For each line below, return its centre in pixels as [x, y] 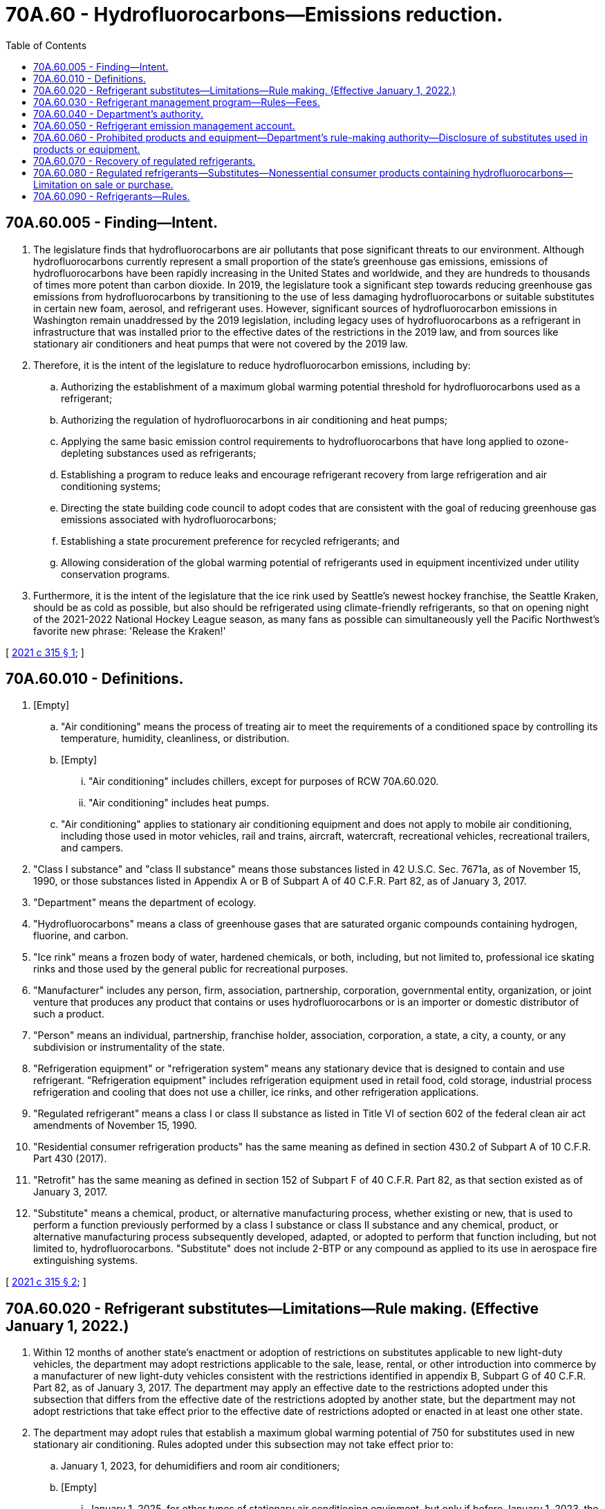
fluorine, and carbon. [81, 936]
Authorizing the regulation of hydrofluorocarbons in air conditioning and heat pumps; [254, 419]
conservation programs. [115, 574]
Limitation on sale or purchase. [103, 184]
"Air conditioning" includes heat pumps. [179, 803]
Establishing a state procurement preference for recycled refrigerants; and [230, 541]
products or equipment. [87, 149]
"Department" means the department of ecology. [145, 903]
